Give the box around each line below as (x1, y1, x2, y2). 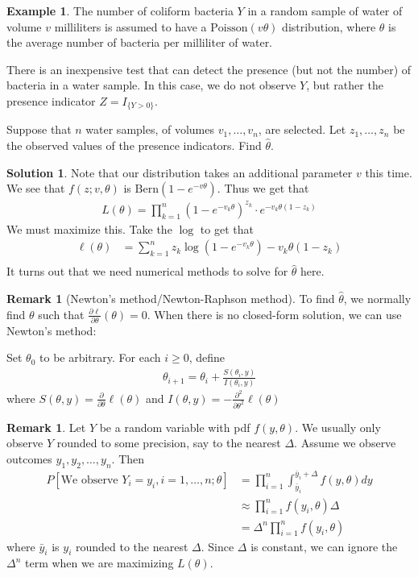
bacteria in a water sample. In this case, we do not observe (6, 77, 296, 93)
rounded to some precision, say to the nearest (56, 434, 281, 451)
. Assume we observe (294, 434, 396, 451)
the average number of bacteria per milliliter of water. (6, 34, 273, 51)
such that (38, 305, 85, 322)
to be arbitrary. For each (39, 349, 161, 366)
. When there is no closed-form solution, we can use (147, 305, 402, 322)
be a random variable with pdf (99, 418, 250, 435)
